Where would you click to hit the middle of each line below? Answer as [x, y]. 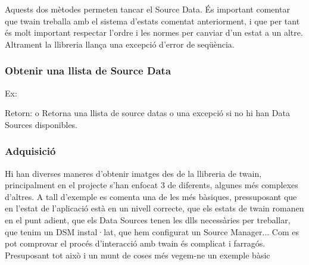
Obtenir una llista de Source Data [88, 71]
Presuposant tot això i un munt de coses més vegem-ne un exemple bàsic [138, 255]
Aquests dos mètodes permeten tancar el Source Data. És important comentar [147, 9]
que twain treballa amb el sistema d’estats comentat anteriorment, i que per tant [152, 21]
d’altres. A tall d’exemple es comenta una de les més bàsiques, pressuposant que [151, 196]
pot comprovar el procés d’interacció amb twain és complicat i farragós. [135, 243]
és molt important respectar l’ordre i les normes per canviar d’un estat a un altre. [154, 32]
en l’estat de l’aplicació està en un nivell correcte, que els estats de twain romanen [154, 208]
